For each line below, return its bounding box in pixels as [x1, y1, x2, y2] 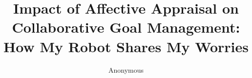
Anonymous [108, 64, 144, 75]
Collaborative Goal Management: [12, 17, 240, 37]
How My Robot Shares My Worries [3, 36, 249, 56]
